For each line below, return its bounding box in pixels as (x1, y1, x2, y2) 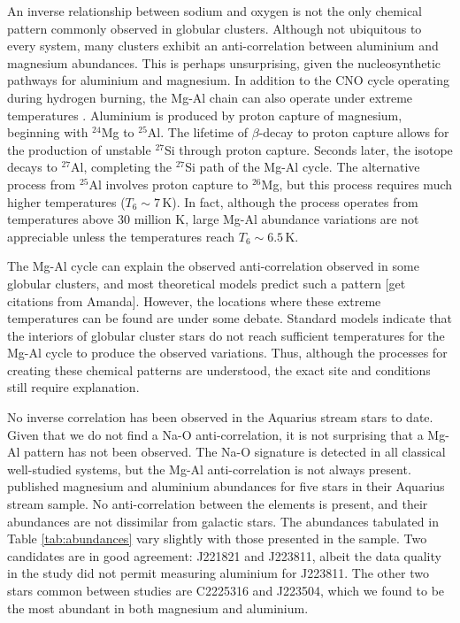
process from (7, 174, 76, 193)
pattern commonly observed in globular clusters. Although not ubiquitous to (7, 19, 422, 37)
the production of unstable (7, 140, 151, 158)
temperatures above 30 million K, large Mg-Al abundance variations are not (7, 210, 419, 228)
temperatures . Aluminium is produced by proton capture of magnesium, (7, 105, 402, 124)
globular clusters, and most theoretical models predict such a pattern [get (7, 273, 406, 292)
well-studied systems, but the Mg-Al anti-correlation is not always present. (7, 459, 411, 478)
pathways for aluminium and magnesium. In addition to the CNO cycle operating (7, 71, 449, 89)
